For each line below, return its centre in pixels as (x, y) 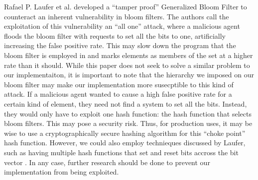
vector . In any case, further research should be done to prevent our (107, 162)
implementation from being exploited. (62, 172)
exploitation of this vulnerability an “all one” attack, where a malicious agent (122, 26)
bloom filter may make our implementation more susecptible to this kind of (119, 84)
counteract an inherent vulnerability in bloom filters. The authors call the (117, 16)
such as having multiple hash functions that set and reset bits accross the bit (121, 152)
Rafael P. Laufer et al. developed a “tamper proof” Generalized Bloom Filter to (126, 6)
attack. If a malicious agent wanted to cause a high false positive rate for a (118, 94)
